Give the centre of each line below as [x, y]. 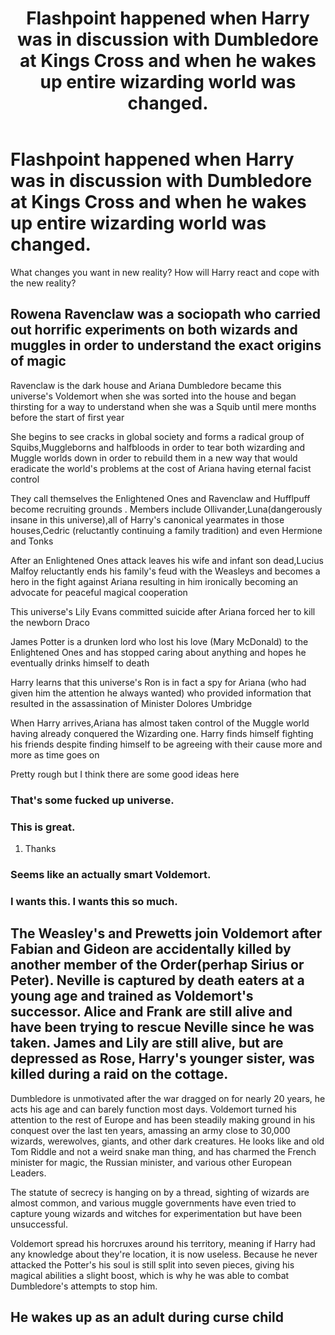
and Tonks [32, 541]
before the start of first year [67, 417]
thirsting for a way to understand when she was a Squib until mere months [163, 406]
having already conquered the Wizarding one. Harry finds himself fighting [162, 733]
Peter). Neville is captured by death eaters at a [157, 980]
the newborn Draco [50, 622]
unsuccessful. [39, 1224]
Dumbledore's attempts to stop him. [84, 1286]
